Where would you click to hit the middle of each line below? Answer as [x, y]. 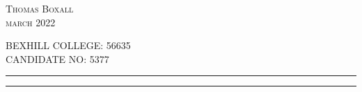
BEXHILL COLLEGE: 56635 [68, 45]
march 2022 [31, 22]
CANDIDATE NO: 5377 [57, 58]
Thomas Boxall [40, 8]
